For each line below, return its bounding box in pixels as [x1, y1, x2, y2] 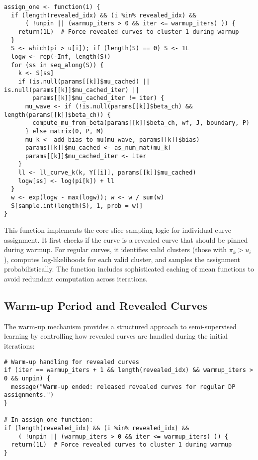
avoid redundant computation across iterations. [4, 274, 148, 284]
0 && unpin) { [4, 374, 51, 382]
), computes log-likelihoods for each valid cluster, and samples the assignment [4, 254, 241, 264]
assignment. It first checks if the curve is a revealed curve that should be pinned [4, 234, 248, 245]
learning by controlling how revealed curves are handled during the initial [4, 331, 228, 341]
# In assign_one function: [4, 416, 93, 424]
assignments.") [4, 391, 54, 399]
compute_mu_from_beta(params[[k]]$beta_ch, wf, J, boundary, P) [32, 119, 250, 127]
